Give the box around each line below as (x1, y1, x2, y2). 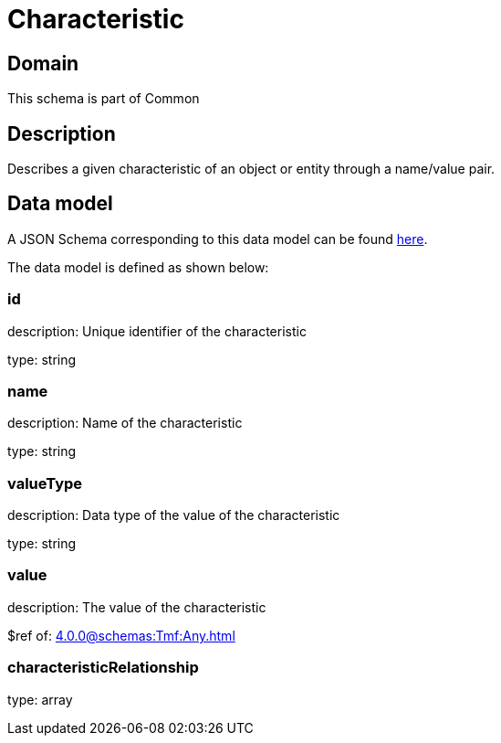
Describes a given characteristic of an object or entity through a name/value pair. (7, 161, 496, 177)
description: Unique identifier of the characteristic (7, 323, 307, 339)
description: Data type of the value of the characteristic (7, 507, 340, 524)
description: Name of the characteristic (7, 415, 243, 431)
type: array (7, 691, 73, 707)
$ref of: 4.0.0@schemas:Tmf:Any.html (7, 627, 235, 643)
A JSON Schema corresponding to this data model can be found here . (7, 230, 428, 247)
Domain (7, 51, 79, 75)
